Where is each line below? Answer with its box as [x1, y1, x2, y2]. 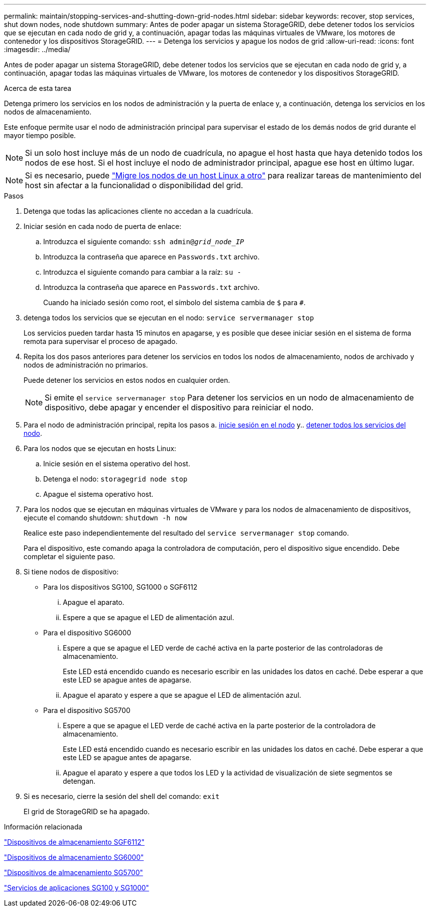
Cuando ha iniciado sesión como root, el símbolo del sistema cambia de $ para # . [43, 298, 306, 307]
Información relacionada [4, 823, 82, 831]
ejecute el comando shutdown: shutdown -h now [24, 513, 187, 522]
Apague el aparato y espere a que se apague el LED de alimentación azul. [63, 691, 301, 699]
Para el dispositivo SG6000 [43, 628, 131, 637]
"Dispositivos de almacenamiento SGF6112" [4, 838, 145, 846]
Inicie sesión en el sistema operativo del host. [43, 459, 190, 468]
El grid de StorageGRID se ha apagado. [24, 807, 150, 816]
